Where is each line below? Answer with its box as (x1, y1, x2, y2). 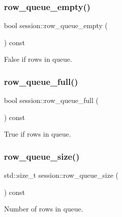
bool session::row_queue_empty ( (4, 20, 108, 31)
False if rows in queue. (4, 54, 72, 64)
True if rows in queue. (4, 129, 71, 139)
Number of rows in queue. (4, 203, 83, 214)
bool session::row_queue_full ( (4, 95, 98, 105)
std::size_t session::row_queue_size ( (4, 170, 118, 180)
